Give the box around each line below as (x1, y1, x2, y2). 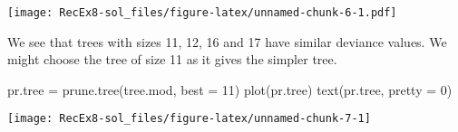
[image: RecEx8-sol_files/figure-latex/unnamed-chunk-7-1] (7, 112, 371, 126)
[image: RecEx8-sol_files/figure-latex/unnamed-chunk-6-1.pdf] (7, 6, 397, 19)
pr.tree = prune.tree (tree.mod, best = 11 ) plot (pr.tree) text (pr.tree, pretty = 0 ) (7, 80, 453, 99)
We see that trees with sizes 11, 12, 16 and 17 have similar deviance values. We (7, 32, 447, 51)
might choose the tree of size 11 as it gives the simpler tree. (7, 50, 337, 69)
